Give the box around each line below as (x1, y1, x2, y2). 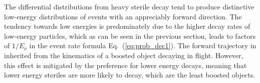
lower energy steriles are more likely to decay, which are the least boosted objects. (4, 70, 255, 80)
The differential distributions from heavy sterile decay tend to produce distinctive (4, 1, 254, 11)
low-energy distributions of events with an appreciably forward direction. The (4, 11, 242, 21)
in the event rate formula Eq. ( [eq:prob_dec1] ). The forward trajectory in (29, 40, 256, 51)
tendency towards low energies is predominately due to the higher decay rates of (4, 21, 250, 31)
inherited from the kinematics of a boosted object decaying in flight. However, (4, 50, 243, 60)
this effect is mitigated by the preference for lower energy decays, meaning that (4, 60, 247, 70)
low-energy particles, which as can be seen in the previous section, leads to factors (4, 30, 256, 41)
